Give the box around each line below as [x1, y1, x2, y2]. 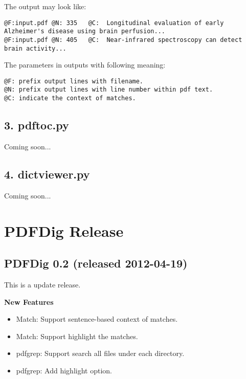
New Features [4, 296, 54, 307]
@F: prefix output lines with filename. [4, 77, 144, 85]
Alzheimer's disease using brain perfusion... [4, 28, 165, 35]
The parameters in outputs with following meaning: [4, 59, 166, 70]
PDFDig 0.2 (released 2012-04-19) [4, 255, 188, 271]
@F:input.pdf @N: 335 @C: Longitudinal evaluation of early [4, 19, 224, 27]
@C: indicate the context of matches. [4, 95, 136, 102]
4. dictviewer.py [4, 166, 90, 182]
